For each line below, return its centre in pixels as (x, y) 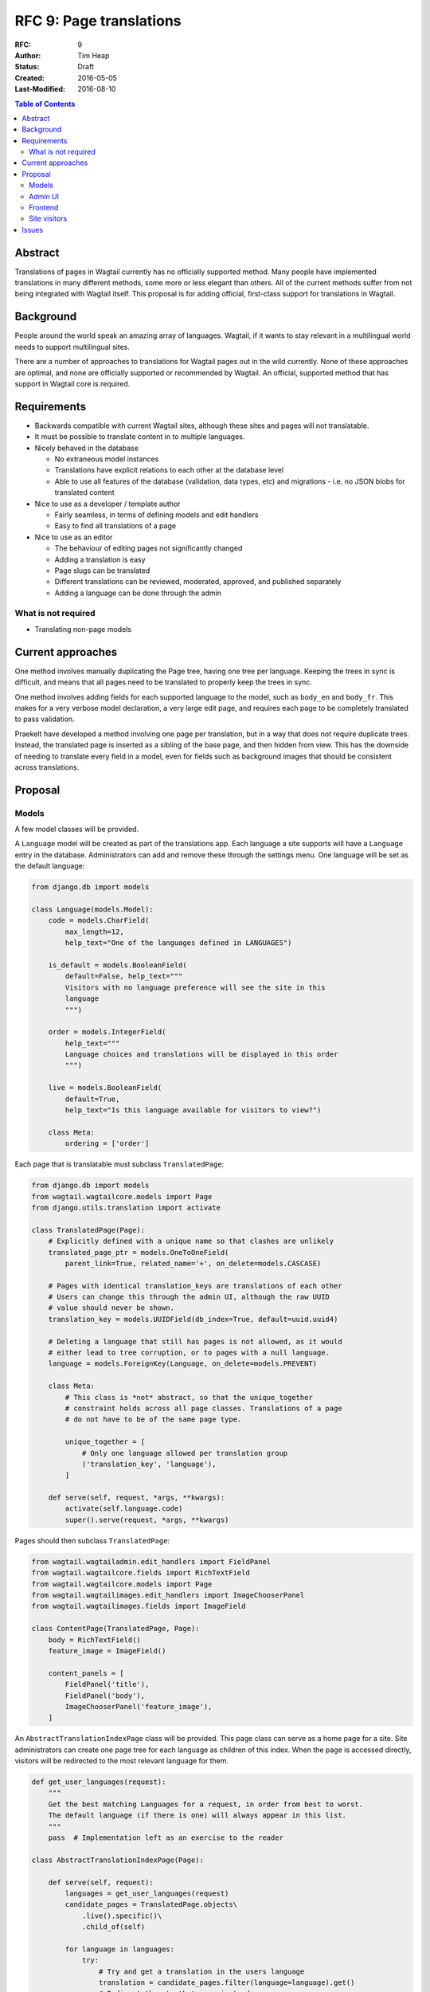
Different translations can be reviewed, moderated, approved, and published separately (198, 582)
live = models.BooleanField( (105, 1088)
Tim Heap (94, 55)
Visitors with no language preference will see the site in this (195, 987)
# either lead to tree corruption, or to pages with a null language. (189, 1353)
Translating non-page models (83, 629)
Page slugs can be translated (102, 571)
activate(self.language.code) (124, 1509)
